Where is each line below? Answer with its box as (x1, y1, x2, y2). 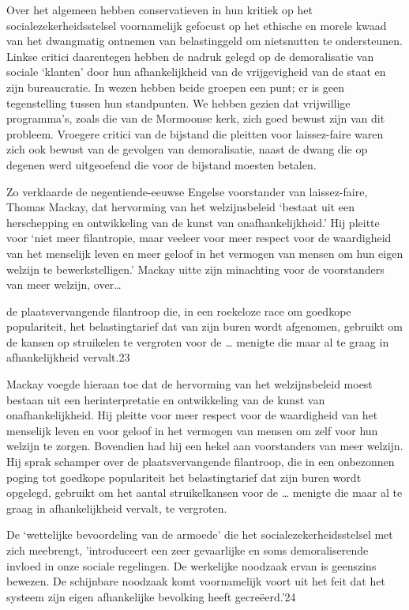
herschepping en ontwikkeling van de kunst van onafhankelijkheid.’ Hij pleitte (6, 214, 380, 230)
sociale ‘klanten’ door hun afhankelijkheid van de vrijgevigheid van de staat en (6, 63, 386, 80)
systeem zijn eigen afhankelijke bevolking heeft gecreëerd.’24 (6, 588, 296, 604)
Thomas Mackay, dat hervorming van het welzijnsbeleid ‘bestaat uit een (6, 199, 355, 215)
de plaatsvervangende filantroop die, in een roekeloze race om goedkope (6, 302, 351, 319)
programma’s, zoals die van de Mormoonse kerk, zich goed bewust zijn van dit (6, 110, 385, 127)
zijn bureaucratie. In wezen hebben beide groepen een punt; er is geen (6, 78, 345, 95)
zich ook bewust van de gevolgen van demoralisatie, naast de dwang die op (6, 141, 368, 157)
